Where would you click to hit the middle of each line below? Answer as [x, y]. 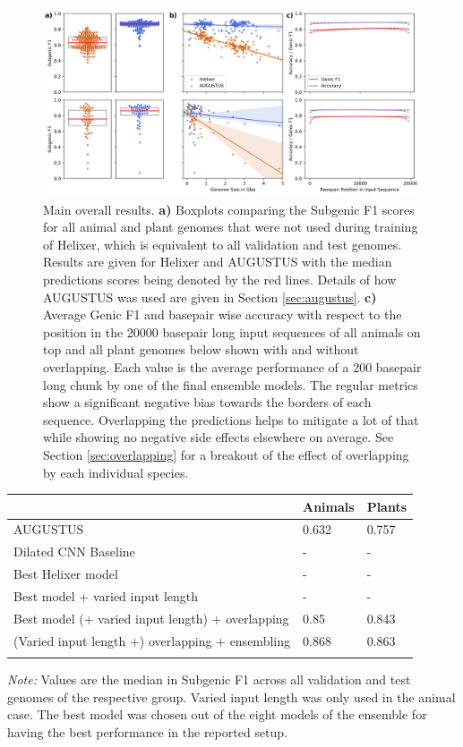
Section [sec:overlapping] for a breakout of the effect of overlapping [226, 454]
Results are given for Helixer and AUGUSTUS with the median [218, 262]
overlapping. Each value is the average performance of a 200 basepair [232, 366]
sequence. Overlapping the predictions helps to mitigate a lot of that [231, 419]
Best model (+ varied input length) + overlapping [151, 618]
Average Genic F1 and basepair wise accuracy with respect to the [223, 314]
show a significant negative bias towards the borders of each [207, 402]
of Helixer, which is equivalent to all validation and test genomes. [223, 244]
